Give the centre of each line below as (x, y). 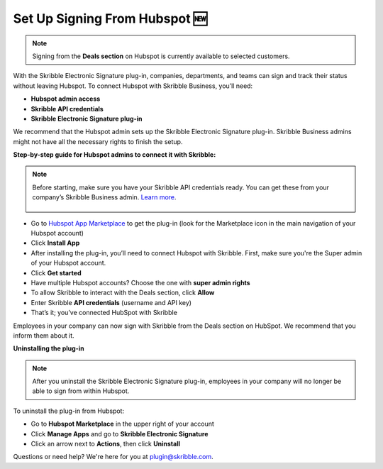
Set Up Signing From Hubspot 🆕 (110, 18)
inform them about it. (44, 335)
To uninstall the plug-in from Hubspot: (68, 411)
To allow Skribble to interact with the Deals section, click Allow (123, 293)
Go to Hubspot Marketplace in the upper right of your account (122, 424)
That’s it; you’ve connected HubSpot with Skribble (104, 313)
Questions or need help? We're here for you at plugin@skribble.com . (113, 457)
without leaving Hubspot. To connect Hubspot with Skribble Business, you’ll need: (133, 86)
